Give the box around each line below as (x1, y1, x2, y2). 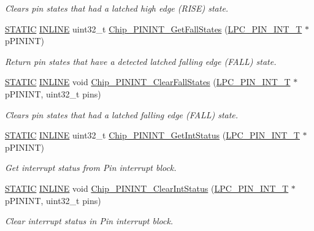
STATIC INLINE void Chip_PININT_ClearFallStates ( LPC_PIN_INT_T (5, 75, 291, 88)
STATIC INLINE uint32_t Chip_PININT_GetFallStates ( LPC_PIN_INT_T (5, 22, 302, 35)
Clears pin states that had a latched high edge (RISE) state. (5, 2, 229, 14)
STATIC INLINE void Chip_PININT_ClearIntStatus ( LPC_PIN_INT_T (5, 181, 289, 194)
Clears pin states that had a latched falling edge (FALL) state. (5, 108, 239, 121)
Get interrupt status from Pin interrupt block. (5, 161, 177, 174)
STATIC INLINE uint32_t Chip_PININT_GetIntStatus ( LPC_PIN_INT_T (5, 129, 300, 142)
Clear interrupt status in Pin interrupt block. (5, 214, 174, 227)
